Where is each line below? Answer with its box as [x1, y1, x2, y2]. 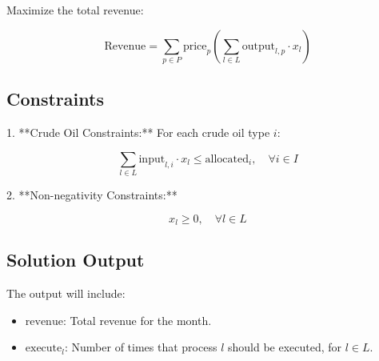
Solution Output [6, 247, 145, 272]
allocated [205, 153, 249, 165]
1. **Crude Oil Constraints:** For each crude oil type [6, 124, 270, 141]
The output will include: [6, 285, 126, 302]
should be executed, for [227, 339, 342, 355]
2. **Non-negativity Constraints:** [6, 187, 178, 203]
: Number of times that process [65, 339, 217, 355]
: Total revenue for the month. [62, 311, 212, 328]
